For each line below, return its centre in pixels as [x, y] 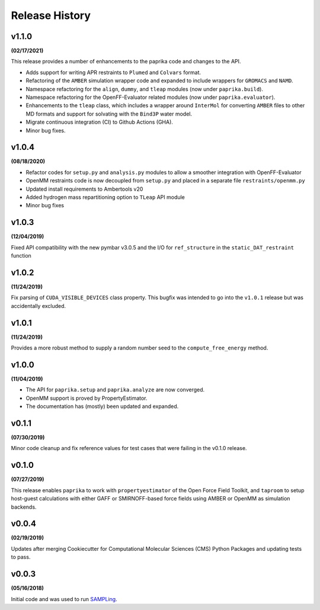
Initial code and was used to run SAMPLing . [64, 599]
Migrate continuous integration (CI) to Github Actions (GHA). [99, 122]
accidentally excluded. [39, 306]
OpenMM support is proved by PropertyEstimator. [87, 398]
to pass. [21, 557]
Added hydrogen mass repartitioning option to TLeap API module [105, 197]
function [21, 256]
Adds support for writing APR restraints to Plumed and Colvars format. [113, 72]
